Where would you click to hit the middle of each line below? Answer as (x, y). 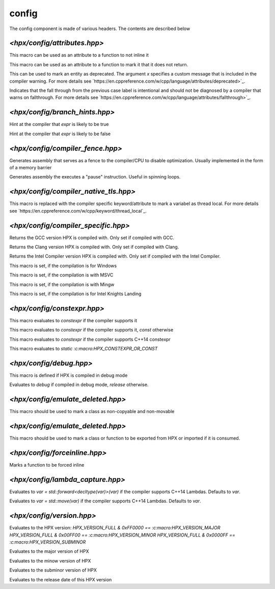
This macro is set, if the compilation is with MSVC (61, 275)
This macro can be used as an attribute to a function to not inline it (79, 55)
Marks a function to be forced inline (47, 465)
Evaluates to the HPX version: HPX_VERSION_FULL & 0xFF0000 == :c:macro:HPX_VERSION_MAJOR (115, 528)
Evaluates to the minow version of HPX (50, 560)
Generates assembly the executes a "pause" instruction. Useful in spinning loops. (95, 177)
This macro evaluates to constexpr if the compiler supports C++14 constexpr (90, 339)
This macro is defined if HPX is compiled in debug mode (68, 375)
